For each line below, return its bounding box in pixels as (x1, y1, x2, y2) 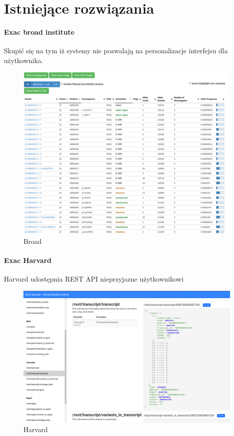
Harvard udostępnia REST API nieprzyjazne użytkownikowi (4, 274, 184, 284)
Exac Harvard (4, 255, 52, 265)
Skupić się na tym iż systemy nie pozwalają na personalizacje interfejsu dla (4, 45, 228, 56)
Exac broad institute (4, 26, 75, 37)
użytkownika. (4, 55, 43, 65)
